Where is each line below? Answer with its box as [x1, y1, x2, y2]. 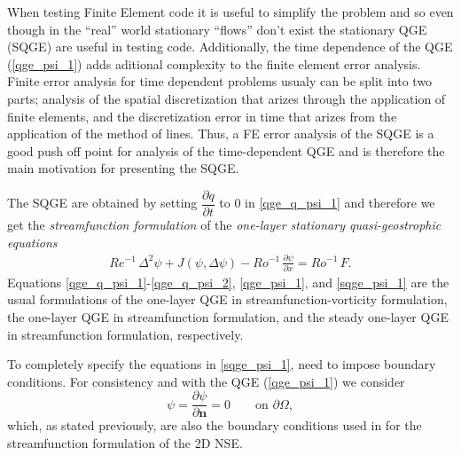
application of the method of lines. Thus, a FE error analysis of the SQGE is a [7, 124, 434, 143]
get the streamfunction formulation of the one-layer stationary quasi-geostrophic [7, 216, 441, 233]
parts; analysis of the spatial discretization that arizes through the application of [7, 89, 446, 107]
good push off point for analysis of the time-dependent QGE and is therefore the [7, 141, 445, 160]
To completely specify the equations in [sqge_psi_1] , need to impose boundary [7, 355, 436, 373]
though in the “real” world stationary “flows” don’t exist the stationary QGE [7, 20, 427, 38]
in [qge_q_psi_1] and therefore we [245, 193, 435, 212]
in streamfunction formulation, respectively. [7, 325, 244, 343]
